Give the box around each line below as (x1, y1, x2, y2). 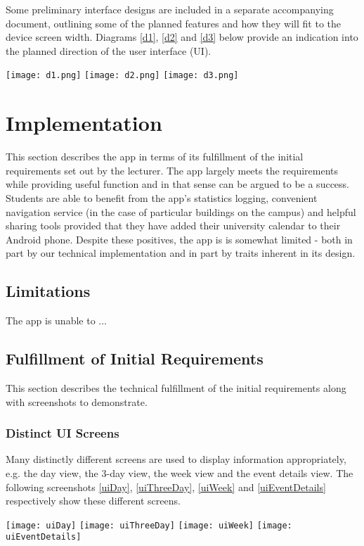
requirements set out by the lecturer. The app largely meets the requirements (6, 163, 339, 177)
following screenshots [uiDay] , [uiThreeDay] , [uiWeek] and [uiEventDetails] (6, 479, 326, 494)
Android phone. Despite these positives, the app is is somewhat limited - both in (6, 231, 353, 246)
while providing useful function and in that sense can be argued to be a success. (6, 177, 349, 191)
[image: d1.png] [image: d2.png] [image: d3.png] (6, 70, 239, 81)
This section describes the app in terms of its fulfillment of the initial (6, 149, 304, 164)
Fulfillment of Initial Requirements (6, 348, 264, 369)
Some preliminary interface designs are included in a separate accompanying (6, 2, 334, 16)
